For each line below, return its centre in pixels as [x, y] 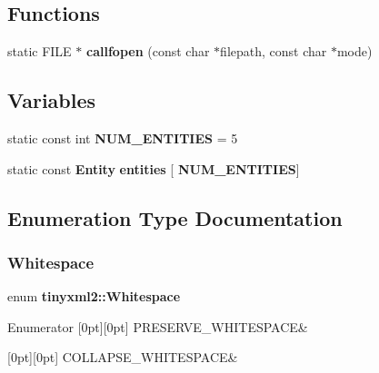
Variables [52, 100]
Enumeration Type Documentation [175, 217]
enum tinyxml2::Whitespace [94, 296]
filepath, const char [274, 51]
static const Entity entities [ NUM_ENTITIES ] [154, 168]
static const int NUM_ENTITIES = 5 [123, 138]
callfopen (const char [148, 51]
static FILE [40, 51]
